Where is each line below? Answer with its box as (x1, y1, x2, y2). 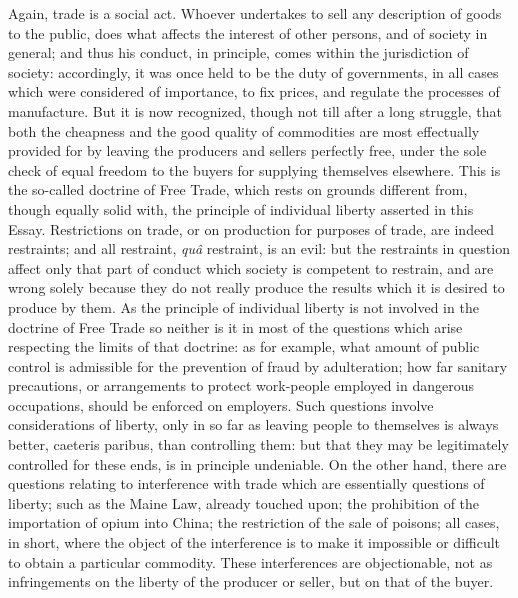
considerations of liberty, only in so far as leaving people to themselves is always (8, 414, 499, 435)
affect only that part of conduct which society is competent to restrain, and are (8, 257, 494, 278)
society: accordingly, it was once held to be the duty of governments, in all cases (8, 61, 499, 82)
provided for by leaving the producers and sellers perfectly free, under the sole (8, 140, 487, 161)
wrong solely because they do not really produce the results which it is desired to (8, 277, 505, 298)
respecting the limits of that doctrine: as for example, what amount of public (8, 336, 480, 357)
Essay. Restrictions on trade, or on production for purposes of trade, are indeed (8, 218, 495, 239)
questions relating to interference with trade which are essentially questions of (8, 473, 485, 494)
